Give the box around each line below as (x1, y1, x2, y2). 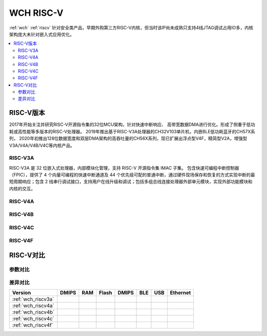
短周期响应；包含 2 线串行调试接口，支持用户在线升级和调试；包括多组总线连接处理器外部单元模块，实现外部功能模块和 (9, 179, 253, 185)
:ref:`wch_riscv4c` (12, 315, 54, 322)
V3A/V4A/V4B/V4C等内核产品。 (9, 142, 75, 148)
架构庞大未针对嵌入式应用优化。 (9, 31, 74, 37)
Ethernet (170, 289, 191, 296)
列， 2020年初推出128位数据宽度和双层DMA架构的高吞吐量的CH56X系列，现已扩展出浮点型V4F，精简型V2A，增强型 (9, 136, 247, 142)
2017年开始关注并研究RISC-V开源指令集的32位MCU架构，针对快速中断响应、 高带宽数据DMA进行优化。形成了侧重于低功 (9, 121, 256, 128)
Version (12, 289, 31, 296)
